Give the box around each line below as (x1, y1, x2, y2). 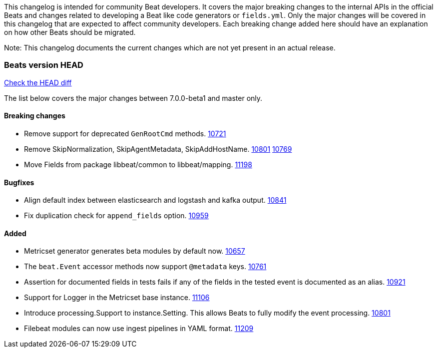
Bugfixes (4, 178, 34, 187)
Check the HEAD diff (4, 78, 72, 87)
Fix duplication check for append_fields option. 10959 (24, 211, 209, 220)
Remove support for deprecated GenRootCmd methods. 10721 (24, 129, 226, 138)
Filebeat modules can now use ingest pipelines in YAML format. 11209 (24, 324, 254, 333)
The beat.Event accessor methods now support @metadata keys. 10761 (24, 262, 267, 271)
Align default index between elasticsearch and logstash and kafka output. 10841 (24, 196, 287, 205)
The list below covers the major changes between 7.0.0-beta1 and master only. (4, 93, 263, 102)
